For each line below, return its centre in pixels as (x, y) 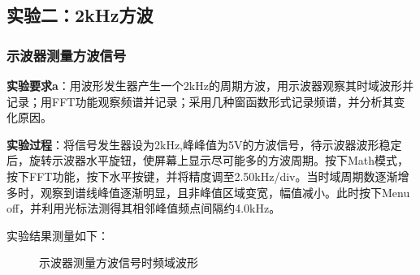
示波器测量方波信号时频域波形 (119, 262)
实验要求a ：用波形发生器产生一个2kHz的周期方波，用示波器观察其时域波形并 (210, 85)
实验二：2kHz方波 (80, 15)
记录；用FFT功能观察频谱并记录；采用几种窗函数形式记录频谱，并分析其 (200, 101)
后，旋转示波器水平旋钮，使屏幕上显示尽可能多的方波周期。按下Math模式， (208, 160)
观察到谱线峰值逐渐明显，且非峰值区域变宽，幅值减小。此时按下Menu (225, 192)
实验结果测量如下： (58, 235)
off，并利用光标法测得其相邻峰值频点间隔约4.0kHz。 (144, 208)
